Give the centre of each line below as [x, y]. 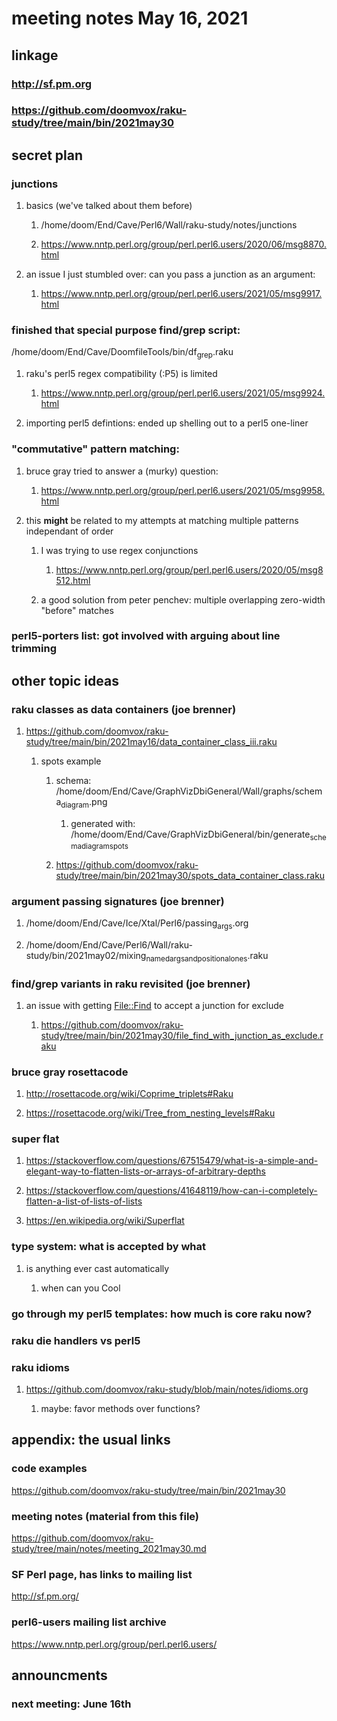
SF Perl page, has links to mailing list [102, 1574]
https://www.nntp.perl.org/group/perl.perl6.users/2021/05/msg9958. [183, 490]
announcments [59, 1675]
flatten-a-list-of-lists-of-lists [84, 1201]
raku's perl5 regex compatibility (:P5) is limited [121, 374]
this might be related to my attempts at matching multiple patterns [162, 520]
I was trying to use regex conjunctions [119, 550]
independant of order [69, 531]
